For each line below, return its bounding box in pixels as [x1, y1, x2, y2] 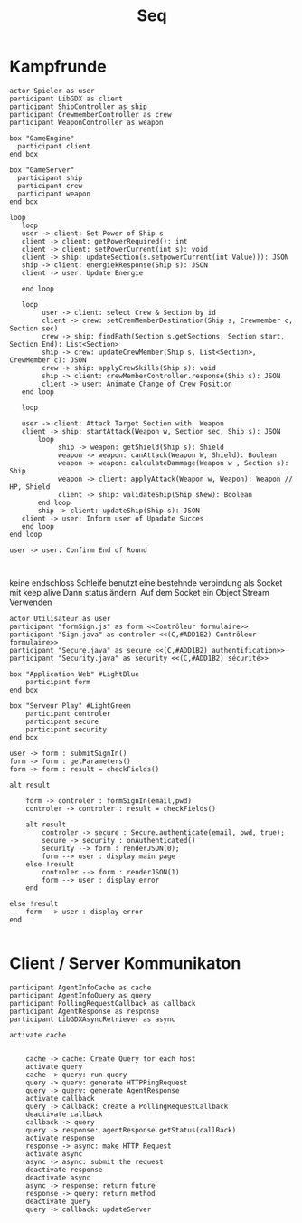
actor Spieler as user [9, 86, 95, 95]
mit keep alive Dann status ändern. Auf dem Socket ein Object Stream [9, 587, 269, 597]
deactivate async [25, 1173, 91, 1182]
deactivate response [25, 1165, 103, 1174]
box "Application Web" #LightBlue [9, 669, 140, 679]
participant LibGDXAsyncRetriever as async [9, 1015, 176, 1024]
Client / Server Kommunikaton [9, 953, 241, 974]
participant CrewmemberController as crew [9, 110, 172, 119]
